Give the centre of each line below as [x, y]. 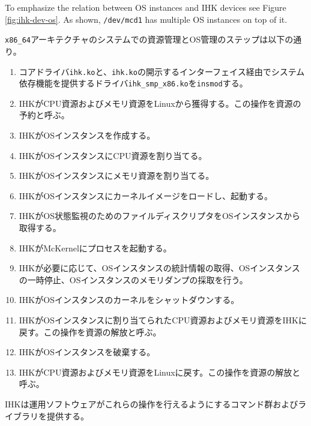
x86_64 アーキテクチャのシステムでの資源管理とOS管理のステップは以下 [145, 39]
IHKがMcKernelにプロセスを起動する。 [95, 247]
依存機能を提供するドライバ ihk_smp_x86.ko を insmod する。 [133, 83]
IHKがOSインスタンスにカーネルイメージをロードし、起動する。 [146, 195]
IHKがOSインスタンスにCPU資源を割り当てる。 [113, 155]
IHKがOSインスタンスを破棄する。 [87, 352]
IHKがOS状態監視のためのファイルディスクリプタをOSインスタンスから [160, 216]
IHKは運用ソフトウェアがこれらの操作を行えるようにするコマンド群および [152, 403]
